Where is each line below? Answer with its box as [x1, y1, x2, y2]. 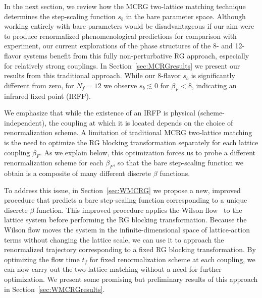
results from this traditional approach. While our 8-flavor [4, 70, 181, 81]
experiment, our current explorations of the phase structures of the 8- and [4, 40, 233, 51]
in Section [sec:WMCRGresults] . [4, 283, 105, 294]
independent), [4, 117, 47, 128]
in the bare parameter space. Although [126, 11, 246, 21]
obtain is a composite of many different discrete [4, 168, 151, 178]
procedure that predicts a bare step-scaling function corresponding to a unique [4, 195, 247, 205]
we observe [103, 80, 137, 90]
